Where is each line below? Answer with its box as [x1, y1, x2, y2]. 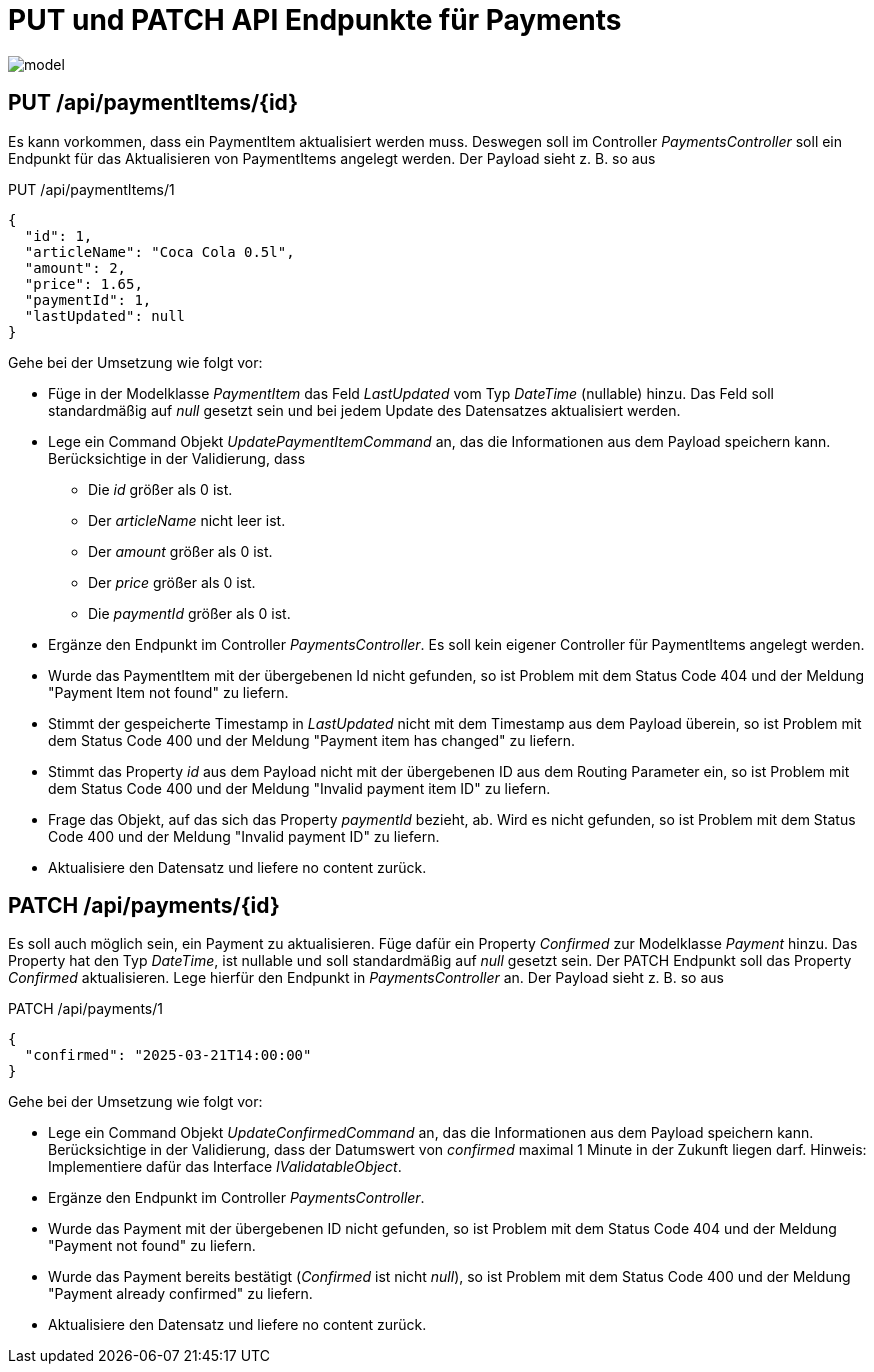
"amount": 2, [24, 259, 127, 276]
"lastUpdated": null [24, 307, 186, 324]
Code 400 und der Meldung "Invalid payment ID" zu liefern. [48, 827, 440, 845]
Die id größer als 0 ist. [88, 480, 233, 498]
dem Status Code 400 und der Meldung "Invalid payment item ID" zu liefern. [48, 779, 551, 797]
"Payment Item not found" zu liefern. [48, 683, 289, 701]
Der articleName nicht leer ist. [88, 511, 286, 529]
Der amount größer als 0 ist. [88, 542, 273, 560]
